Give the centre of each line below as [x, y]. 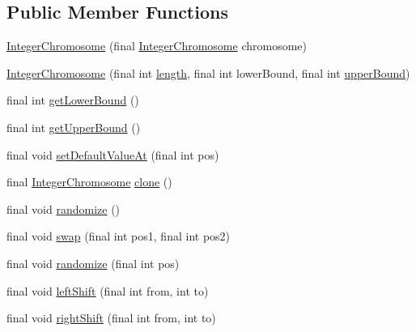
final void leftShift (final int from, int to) [108, 290]
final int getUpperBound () [74, 127]
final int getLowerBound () [73, 100]
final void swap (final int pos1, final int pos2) [119, 236]
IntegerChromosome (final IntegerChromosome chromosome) [157, 46]
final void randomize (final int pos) [93, 263]
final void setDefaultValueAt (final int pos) [113, 154]
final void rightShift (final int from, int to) [111, 318]
